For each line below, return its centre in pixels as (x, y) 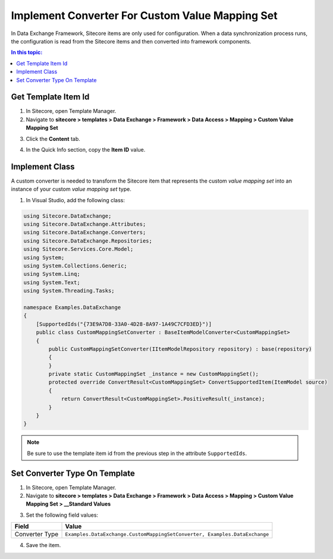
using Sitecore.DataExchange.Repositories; (88, 241)
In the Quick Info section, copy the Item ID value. (86, 149)
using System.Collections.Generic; (75, 266)
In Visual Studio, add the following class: (75, 200)
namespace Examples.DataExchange (72, 307)
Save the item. (43, 545)
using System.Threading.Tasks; (69, 291)
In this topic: (27, 52)
